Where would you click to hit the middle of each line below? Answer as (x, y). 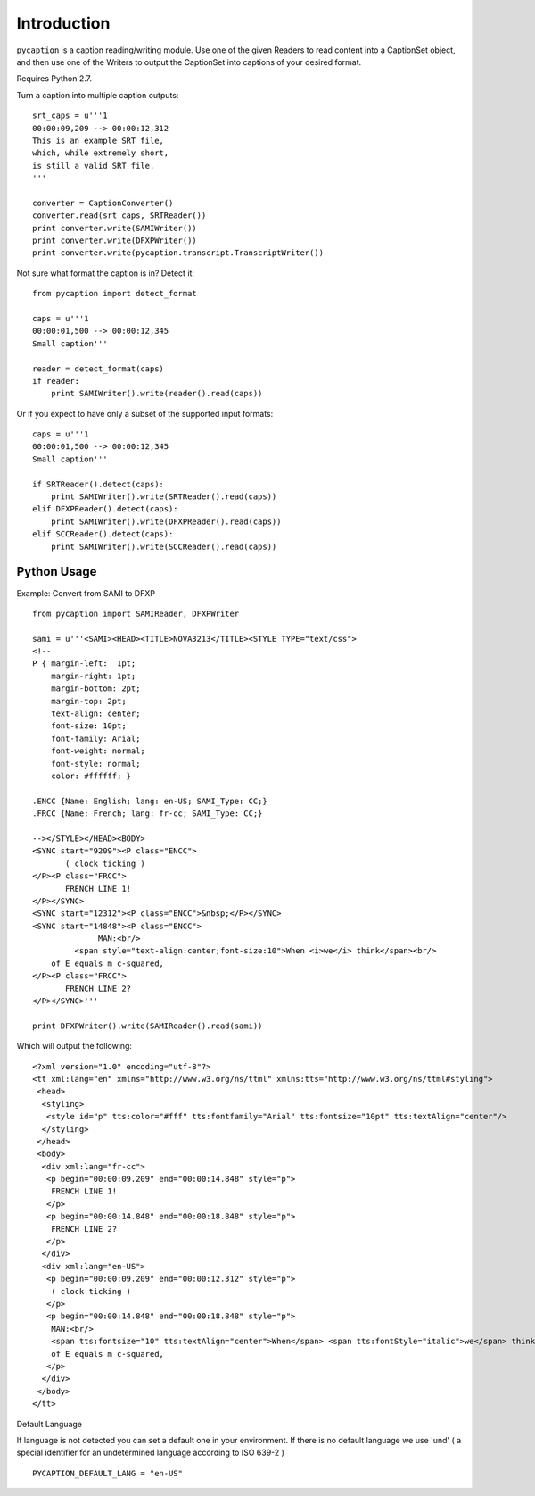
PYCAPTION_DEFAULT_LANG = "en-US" (107, 1473)
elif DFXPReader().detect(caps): (105, 509)
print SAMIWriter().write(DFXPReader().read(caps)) (166, 521)
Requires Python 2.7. (54, 79)
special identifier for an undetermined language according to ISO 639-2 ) (151, 1453)
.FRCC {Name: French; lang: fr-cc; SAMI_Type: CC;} (148, 814)
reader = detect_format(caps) (99, 369)
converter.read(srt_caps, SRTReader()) (119, 216)
